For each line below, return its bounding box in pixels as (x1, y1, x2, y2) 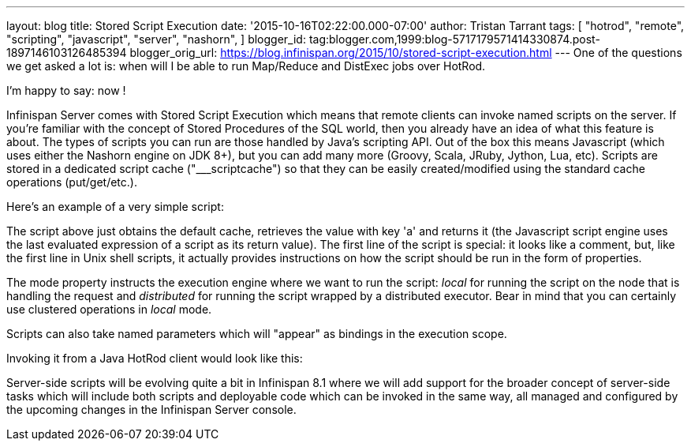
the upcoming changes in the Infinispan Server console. (6, 403, 297, 416)
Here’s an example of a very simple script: (6, 200, 224, 213)
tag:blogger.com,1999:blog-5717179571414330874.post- (308, 32, 600, 46)
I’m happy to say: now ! (6, 84, 126, 97)
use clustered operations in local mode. (6, 302, 212, 316)
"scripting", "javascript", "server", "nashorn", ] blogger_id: (6, 32, 306, 46)
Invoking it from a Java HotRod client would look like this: (6, 351, 303, 365)
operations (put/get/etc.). (6, 175, 137, 189)
